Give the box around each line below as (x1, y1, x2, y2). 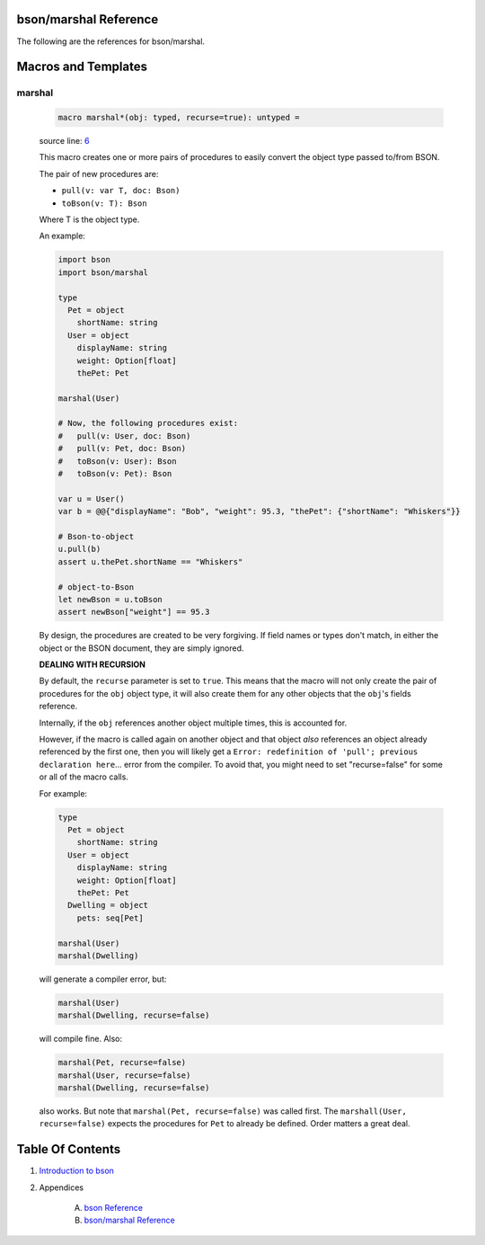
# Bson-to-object (57, 531, 135, 541)
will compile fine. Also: (39, 1034, 123, 1045)
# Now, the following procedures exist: (57, 418, 238, 429)
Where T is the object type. (39, 214, 140, 225)
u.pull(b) (57, 544, 101, 555)
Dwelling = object (67, 900, 148, 911)
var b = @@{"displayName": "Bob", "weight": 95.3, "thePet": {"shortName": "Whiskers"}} (57, 506, 462, 517)
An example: (39, 230, 85, 242)
